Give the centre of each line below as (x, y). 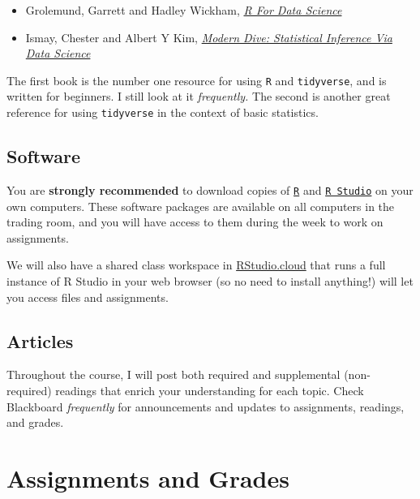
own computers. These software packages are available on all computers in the (201, 206)
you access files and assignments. (88, 297)
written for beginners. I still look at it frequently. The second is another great (199, 96)
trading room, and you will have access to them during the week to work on (195, 222)
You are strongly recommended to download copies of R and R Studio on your (210, 189)
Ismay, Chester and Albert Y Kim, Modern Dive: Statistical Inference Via (209, 37)
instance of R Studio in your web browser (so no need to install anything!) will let (210, 280)
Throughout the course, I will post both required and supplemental (174, 374)
